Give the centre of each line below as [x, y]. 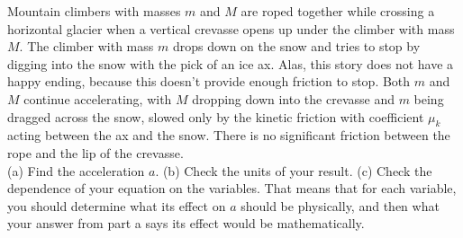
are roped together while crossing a [338, 11]
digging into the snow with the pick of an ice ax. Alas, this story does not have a [231, 63]
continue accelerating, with [98, 98]
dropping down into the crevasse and [293, 98]
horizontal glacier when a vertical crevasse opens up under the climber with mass [231, 28]
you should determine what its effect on [117, 205]
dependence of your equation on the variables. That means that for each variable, [232, 188]
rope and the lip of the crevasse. [95, 152]
